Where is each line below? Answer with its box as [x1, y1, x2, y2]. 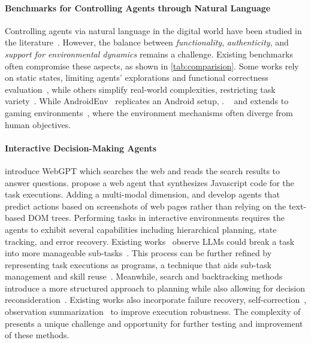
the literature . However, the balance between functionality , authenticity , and [5, 36, 289, 48]
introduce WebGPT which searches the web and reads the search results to [5, 164, 280, 177]
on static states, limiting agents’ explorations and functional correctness [5, 71, 268, 84]
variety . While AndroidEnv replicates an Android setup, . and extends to [5, 95, 289, 107]
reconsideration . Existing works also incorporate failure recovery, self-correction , [5, 293, 307, 306]
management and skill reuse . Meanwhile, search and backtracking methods [5, 270, 283, 283]
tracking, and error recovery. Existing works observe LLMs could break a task [5, 235, 295, 247]
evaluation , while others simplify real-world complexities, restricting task [5, 83, 276, 95]
